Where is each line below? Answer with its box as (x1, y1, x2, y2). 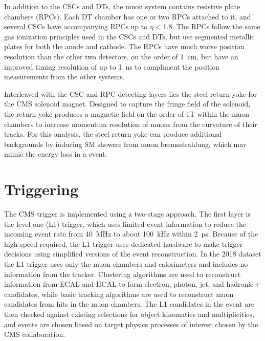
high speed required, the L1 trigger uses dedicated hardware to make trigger (4, 238, 243, 249)
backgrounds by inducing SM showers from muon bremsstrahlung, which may (4, 138, 247, 149)
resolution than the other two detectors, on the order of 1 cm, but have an (4, 51, 238, 61)
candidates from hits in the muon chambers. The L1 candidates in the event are (4, 299, 255, 309)
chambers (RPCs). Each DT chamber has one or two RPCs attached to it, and (4, 11, 251, 22)
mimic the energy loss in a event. (4, 148, 107, 159)
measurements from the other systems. (4, 71, 125, 82)
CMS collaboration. (4, 329, 65, 339)
